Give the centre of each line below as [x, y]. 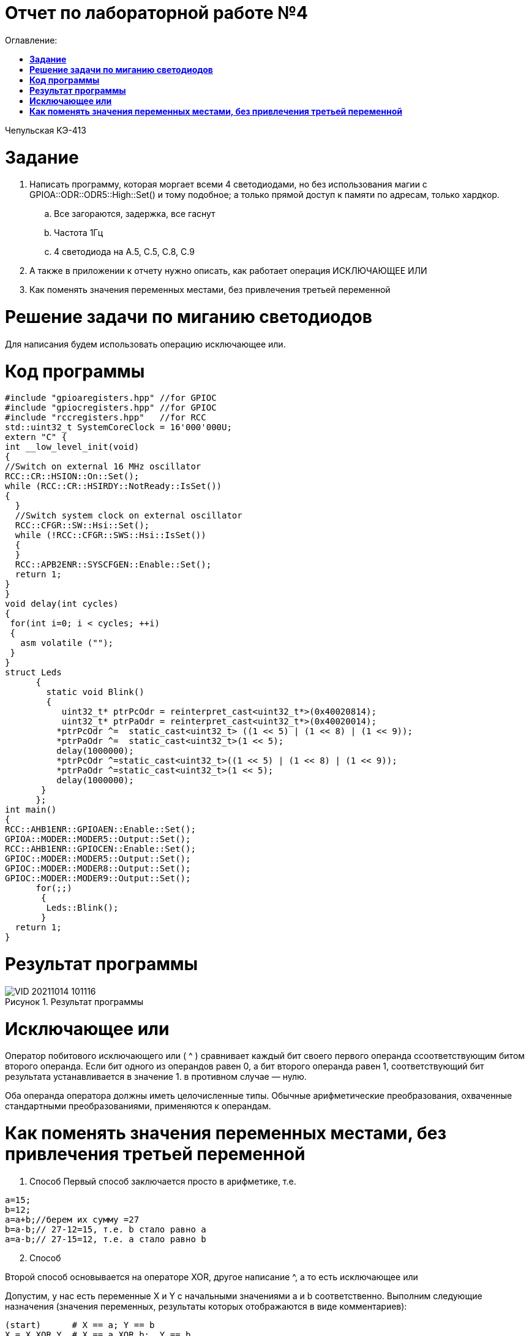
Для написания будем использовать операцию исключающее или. [145, 344]
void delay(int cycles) [62, 604]
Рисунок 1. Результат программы [74, 1001]
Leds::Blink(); [82, 908]
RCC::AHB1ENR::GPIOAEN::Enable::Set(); [100, 829]
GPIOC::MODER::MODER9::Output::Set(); [98, 879]
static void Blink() [95, 692]
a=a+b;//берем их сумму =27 [72, 1219]
